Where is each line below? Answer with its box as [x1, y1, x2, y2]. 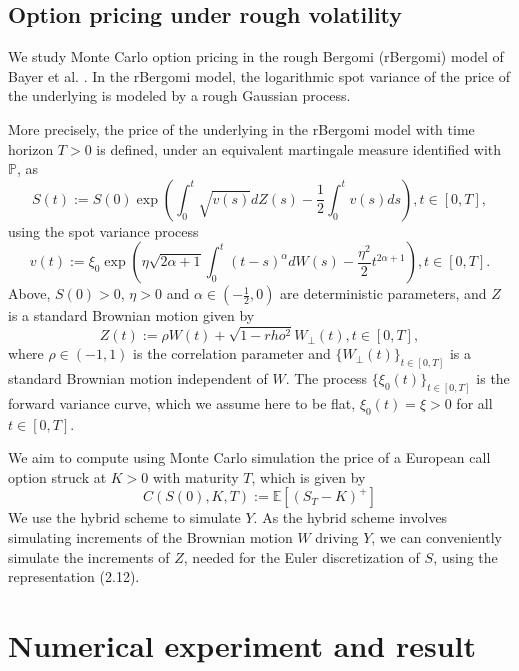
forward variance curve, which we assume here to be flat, [8, 392, 356, 413]
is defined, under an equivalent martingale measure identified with [96, 138, 502, 159]
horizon [8, 138, 54, 159]
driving [315, 527, 359, 548]
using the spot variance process [8, 220, 199, 241]
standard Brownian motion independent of [8, 368, 268, 388]
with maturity [153, 466, 239, 487]
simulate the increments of [8, 546, 170, 567]
